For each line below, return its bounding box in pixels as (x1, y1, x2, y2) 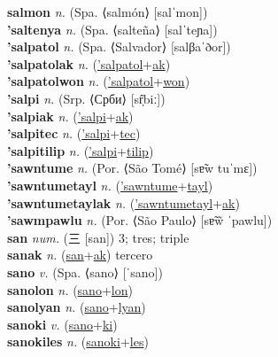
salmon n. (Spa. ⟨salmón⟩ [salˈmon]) (7, 3, 208, 20)
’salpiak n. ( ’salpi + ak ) (7, 106, 134, 125)
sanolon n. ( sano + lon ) (7, 280, 133, 299)
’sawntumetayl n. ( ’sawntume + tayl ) (7, 175, 213, 194)
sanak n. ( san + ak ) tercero (7, 245, 153, 264)
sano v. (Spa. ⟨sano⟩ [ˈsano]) (7, 262, 163, 281)
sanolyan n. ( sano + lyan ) (7, 298, 146, 316)
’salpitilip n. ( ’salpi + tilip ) (7, 141, 154, 159)
